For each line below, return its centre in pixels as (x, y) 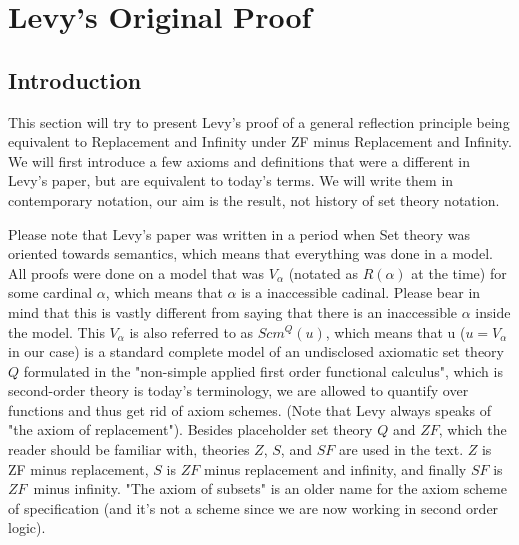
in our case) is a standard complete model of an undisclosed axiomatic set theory (256, 351)
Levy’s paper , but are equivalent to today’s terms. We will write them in (231, 180)
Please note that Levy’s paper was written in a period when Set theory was (239, 233)
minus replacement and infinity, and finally (335, 468)
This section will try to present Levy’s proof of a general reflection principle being (259, 121)
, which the (472, 429)
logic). (27, 527)
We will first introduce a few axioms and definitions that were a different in (239, 160)
